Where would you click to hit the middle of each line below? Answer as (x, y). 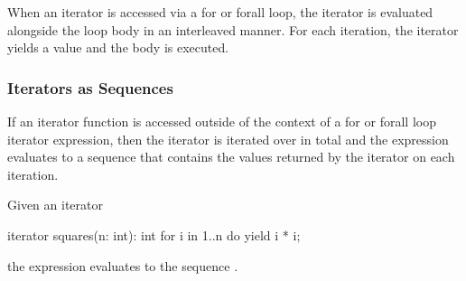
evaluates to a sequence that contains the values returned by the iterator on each (231, 157)
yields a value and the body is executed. (118, 47)
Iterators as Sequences (90, 87)
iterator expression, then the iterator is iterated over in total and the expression (228, 139)
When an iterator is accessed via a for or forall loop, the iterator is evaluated (220, 12)
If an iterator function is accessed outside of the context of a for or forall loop (222, 121)
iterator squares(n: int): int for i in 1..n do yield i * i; (154, 234)
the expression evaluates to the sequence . (123, 265)
